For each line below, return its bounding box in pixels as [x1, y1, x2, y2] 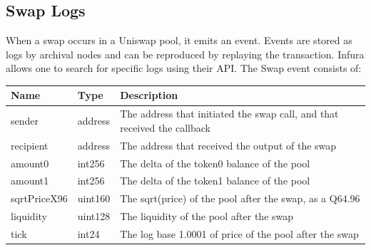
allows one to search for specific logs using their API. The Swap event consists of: [6, 61, 362, 75]
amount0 [11, 155, 49, 170]
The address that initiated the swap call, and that [120, 106, 339, 121]
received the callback [120, 120, 211, 135]
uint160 [77, 191, 111, 206]
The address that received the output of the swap [120, 137, 337, 152]
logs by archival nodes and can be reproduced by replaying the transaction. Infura [6, 46, 365, 61]
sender [11, 113, 39, 128]
